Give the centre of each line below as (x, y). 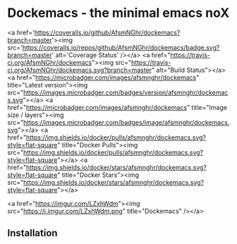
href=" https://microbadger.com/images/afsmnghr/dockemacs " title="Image (117, 107)
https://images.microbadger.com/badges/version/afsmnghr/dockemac (126, 92)
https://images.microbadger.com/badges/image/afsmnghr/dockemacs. (127, 122)
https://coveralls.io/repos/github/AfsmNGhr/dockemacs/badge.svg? (121, 47)
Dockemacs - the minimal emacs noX (119, 13)
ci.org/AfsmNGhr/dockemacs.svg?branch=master (80, 70)
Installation (32, 233)
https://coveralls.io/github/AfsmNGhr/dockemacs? (107, 32)
